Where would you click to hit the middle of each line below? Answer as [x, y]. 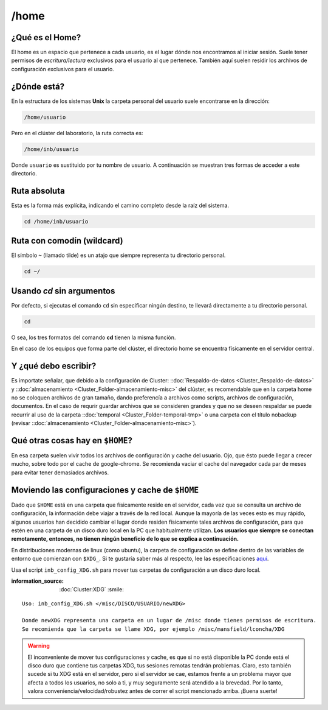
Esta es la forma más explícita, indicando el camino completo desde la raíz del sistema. [120, 205]
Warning [39, 646]
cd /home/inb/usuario [56, 221]
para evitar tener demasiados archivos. [60, 473]
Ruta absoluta [38, 191]
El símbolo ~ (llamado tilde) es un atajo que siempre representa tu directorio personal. [118, 255]
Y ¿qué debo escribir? [54, 366]
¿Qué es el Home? [46, 37]
